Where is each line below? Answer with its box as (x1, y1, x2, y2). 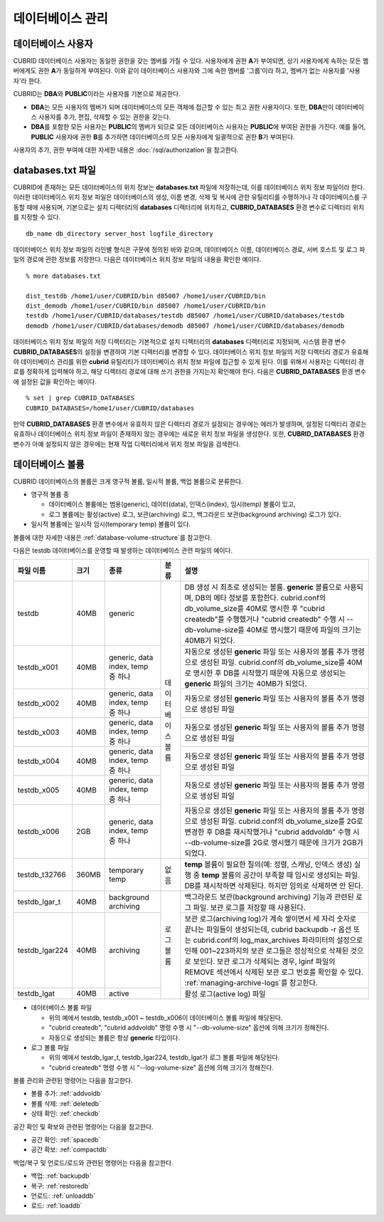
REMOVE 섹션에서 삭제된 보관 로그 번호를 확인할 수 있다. (184, 967, 364, 977)
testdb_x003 (17, 727, 60, 737)
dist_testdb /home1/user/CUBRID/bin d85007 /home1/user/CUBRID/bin (26, 292, 266, 300)
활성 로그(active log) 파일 (184, 989, 266, 999)
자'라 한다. (13, 76, 42, 85)
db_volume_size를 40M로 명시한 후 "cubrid (184, 604, 325, 614)
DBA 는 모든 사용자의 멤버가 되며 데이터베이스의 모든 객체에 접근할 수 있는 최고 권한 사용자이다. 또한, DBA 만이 (31, 103, 334, 111)
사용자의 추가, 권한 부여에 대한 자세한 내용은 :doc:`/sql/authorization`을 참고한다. (13, 146, 239, 155)
